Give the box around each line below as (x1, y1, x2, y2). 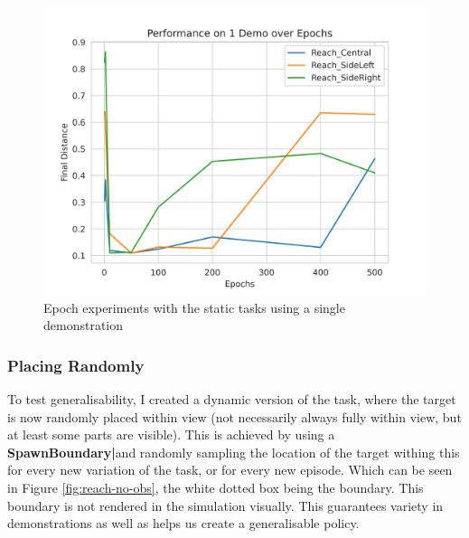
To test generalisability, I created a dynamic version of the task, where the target (7, 390, 456, 408)
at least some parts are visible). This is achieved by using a (7, 425, 335, 444)
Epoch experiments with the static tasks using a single (43, 297, 345, 316)
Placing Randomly (7, 354, 145, 376)
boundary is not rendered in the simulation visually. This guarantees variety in (7, 496, 444, 514)
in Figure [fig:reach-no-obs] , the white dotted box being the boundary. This (7, 477, 424, 496)
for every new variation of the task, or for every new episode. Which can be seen (7, 460, 453, 479)
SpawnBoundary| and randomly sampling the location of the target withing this (7, 442, 460, 461)
